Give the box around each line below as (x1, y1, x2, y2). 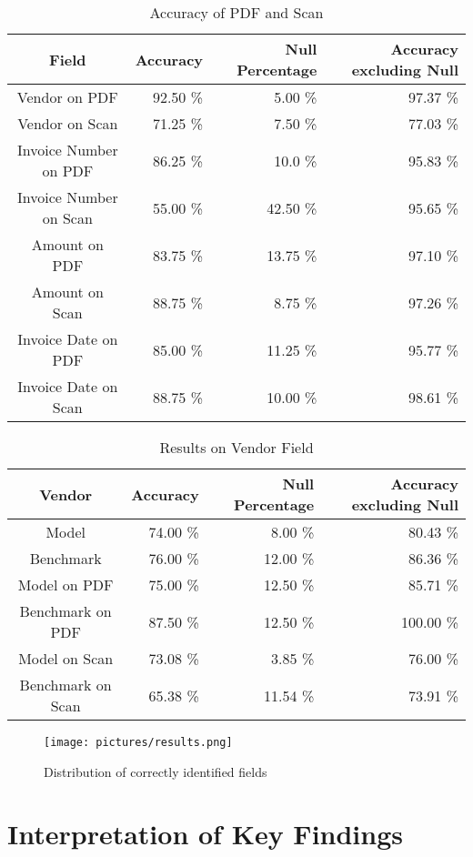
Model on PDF (17, 574, 114, 595)
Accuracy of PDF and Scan (149, 2, 324, 23)
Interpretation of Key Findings (7, 815, 403, 852)
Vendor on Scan (17, 113, 118, 134)
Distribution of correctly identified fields (44, 761, 267, 781)
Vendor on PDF (16, 86, 118, 107)
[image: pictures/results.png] (44, 736, 233, 749)
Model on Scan (18, 648, 114, 669)
